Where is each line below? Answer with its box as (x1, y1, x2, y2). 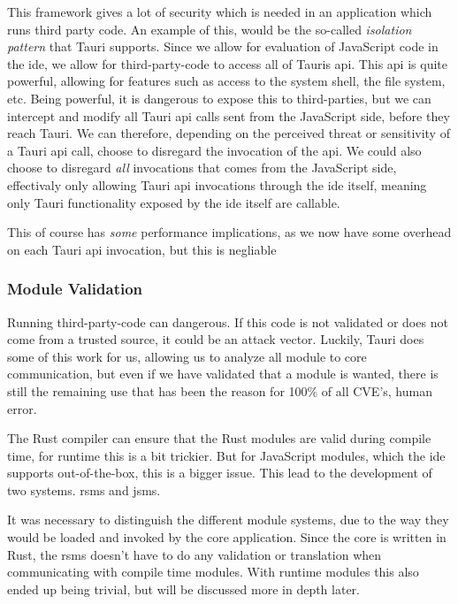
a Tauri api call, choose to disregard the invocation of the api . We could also (7, 141, 422, 159)
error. (7, 399, 37, 417)
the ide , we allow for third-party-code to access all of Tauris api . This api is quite (7, 54, 447, 73)
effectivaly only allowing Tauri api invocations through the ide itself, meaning (7, 175, 427, 194)
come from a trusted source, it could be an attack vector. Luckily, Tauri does (7, 330, 424, 348)
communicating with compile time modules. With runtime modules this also (7, 562, 419, 581)
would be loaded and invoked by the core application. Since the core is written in (7, 528, 447, 547)
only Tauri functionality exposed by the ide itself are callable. (7, 193, 340, 211)
